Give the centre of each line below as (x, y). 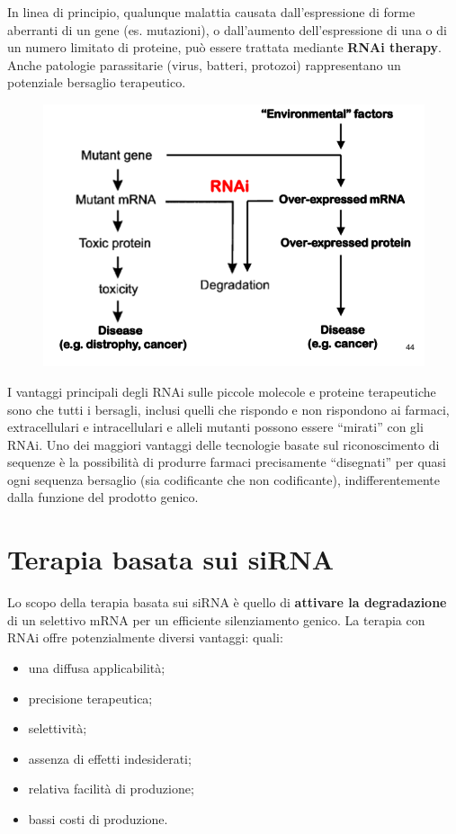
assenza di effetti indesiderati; (110, 758)
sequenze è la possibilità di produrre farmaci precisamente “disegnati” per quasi (227, 462)
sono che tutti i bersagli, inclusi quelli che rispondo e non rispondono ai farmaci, (228, 409)
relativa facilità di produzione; (111, 789)
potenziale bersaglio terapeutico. (97, 82)
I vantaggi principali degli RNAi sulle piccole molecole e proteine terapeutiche (222, 391)
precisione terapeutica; (90, 698)
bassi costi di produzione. (98, 818)
